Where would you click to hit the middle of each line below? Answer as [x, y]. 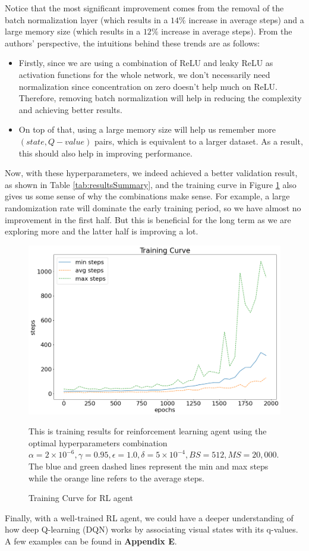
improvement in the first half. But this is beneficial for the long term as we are [148, 219]
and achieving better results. [70, 109]
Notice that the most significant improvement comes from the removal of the [144, 8]
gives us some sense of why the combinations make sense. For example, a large [147, 196]
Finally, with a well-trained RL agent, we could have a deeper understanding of [149, 517]
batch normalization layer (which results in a [86, 19]
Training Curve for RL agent [81, 498]
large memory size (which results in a [73, 31]
